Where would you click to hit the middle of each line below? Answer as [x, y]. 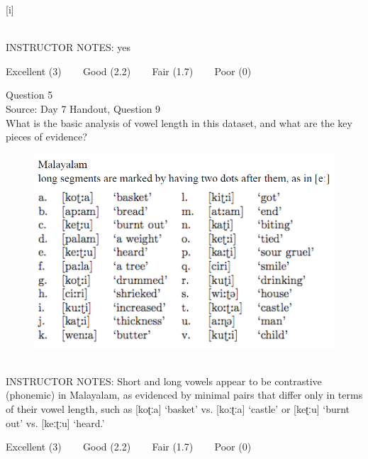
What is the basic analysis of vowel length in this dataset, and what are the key [179, 122]
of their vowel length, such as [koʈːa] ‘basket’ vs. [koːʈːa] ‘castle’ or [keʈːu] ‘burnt [178, 409]
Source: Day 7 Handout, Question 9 [83, 108]
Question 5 [29, 95]
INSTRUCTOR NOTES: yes [68, 47]
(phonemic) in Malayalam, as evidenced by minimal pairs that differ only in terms [184, 395]
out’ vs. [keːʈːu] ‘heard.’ [55, 422]
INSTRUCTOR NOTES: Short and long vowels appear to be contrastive [164, 381]
